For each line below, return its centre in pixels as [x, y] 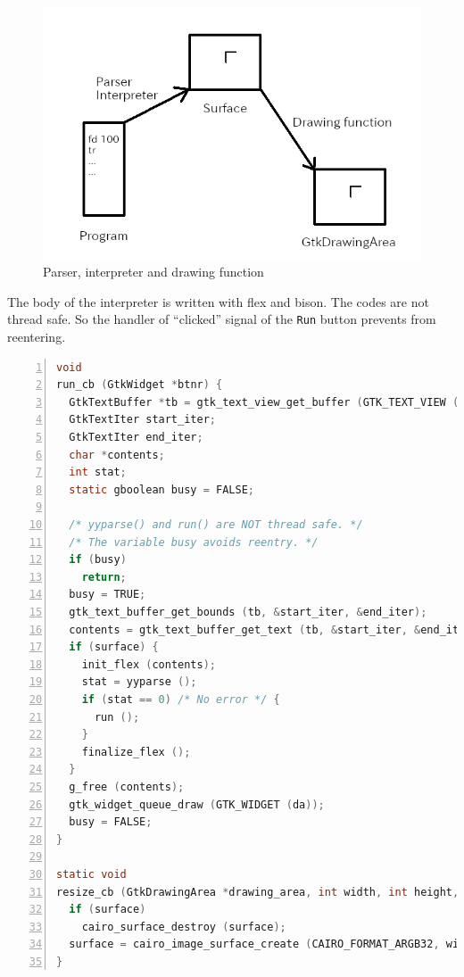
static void [91, 874]
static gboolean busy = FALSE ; [162, 489]
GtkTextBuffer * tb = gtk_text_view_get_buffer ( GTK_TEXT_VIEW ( [264, 402]
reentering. [37, 337]
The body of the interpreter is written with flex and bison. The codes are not [218, 301]
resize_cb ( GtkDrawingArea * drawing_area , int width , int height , [258, 892]
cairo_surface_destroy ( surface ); [184, 927]
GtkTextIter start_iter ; [142, 420]
